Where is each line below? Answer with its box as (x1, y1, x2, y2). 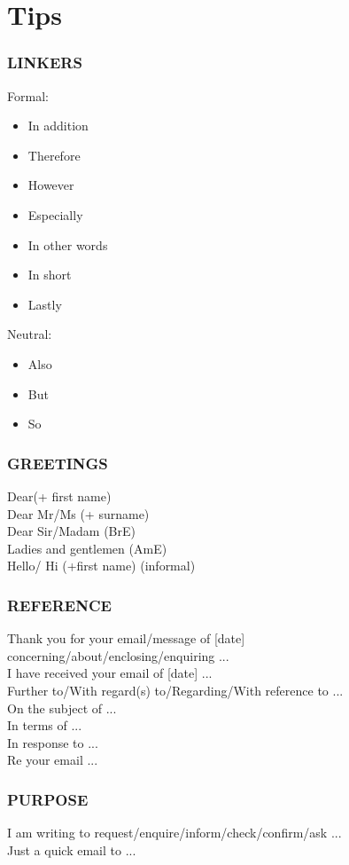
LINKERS (7, 51, 82, 74)
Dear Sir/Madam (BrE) (7, 522, 136, 540)
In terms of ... (7, 716, 82, 735)
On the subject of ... (7, 698, 117, 717)
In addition (27, 116, 89, 135)
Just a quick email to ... (7, 840, 136, 859)
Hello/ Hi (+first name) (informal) (7, 556, 196, 575)
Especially (27, 205, 83, 224)
